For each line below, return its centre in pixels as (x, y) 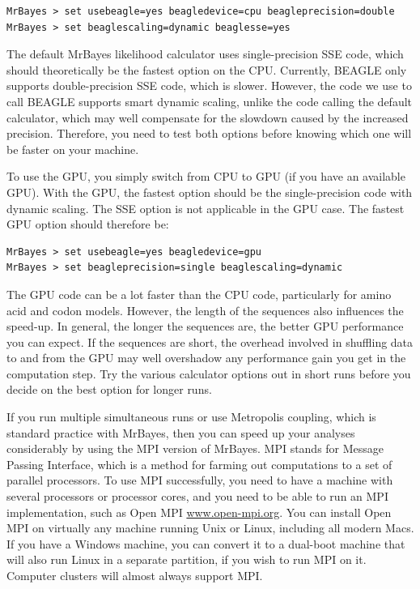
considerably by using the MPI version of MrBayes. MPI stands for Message (195, 448)
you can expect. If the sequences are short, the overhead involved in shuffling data (210, 341)
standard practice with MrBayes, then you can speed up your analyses (181, 432)
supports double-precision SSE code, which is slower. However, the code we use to (209, 85)
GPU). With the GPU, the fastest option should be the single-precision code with (210, 192)
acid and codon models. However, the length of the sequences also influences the (205, 310)
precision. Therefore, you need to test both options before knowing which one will (209, 133)
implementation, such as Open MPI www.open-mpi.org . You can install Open (199, 512)
